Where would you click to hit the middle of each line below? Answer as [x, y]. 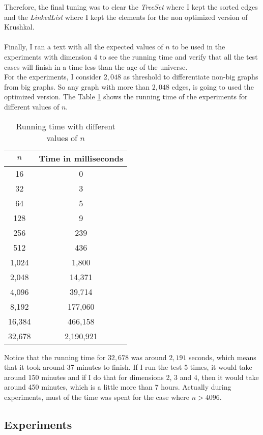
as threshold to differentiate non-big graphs [191, 77]
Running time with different [66, 126]
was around [149, 357]
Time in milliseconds [81, 158]
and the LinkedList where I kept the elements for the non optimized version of [126, 17]
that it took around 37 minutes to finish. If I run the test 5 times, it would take [128, 367]
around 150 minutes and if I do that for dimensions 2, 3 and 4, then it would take [131, 377]
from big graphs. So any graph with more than [77, 86]
